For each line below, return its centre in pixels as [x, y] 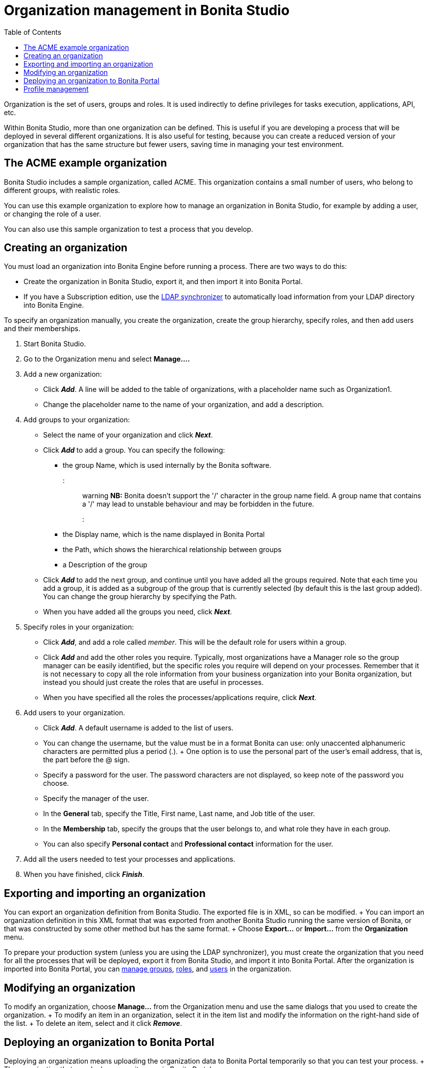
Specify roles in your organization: [79, 627]
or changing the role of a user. [53, 214]
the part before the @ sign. [86, 760]
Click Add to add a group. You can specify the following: [134, 450]
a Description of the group [105, 565]
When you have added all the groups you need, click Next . [138, 612]
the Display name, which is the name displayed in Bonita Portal [164, 534]
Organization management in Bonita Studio [147, 10]
